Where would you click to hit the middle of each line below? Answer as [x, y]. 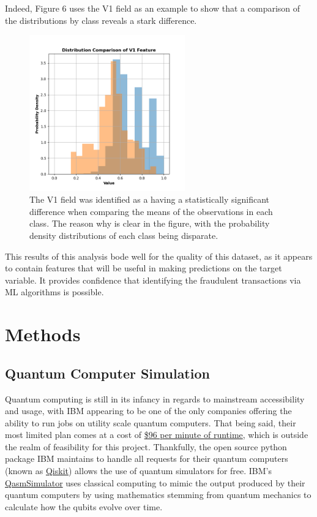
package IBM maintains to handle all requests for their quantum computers [147, 459]
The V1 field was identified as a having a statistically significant [149, 199]
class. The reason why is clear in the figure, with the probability [150, 223]
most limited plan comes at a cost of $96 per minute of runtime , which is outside [157, 435]
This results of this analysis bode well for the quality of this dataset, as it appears [159, 256]
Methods [43, 334]
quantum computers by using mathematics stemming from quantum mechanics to [158, 495]
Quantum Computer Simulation [107, 373]
